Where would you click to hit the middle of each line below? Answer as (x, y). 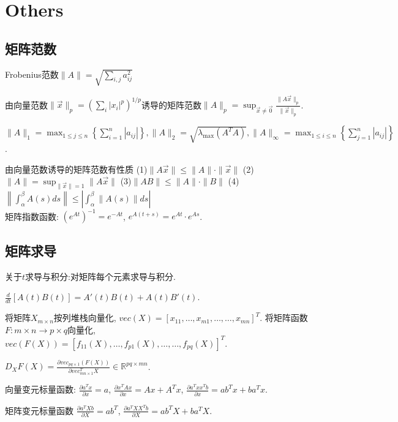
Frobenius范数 (32, 74)
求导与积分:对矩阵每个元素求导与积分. (100, 276)
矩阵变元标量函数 (39, 410)
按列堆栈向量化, (85, 318)
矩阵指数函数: (32, 216)
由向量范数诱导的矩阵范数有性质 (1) (76, 169)
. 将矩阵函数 (284, 318)
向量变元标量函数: (40, 389)
